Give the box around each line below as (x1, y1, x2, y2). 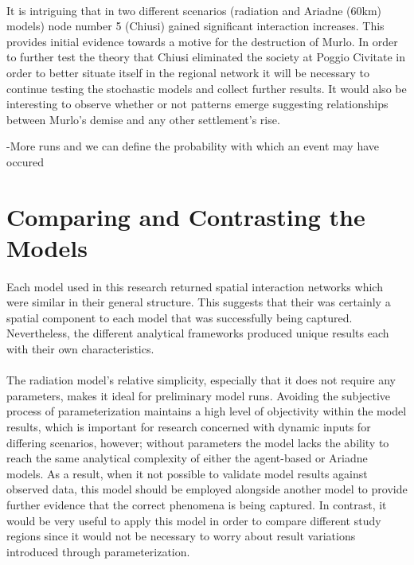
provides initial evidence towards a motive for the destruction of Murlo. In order (6, 33, 398, 49)
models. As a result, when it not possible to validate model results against (6, 465, 368, 481)
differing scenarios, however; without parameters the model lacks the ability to (6, 434, 389, 450)
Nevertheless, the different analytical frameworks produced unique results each (6, 325, 389, 341)
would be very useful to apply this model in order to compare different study (6, 512, 381, 528)
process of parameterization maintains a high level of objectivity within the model (6, 403, 407, 419)
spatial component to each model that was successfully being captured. (6, 309, 353, 325)
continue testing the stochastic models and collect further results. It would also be (6, 80, 407, 96)
